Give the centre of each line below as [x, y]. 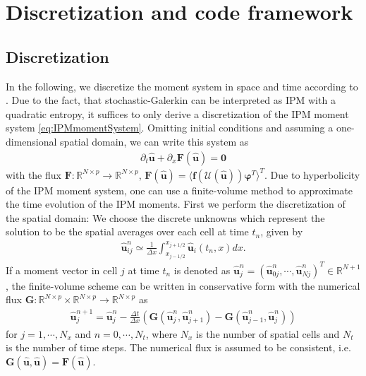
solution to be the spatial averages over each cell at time [127, 231]
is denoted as [202, 270]
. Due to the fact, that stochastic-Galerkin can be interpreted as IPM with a [171, 100]
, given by [282, 231]
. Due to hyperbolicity [312, 174]
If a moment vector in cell [62, 270]
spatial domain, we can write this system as [154, 141]
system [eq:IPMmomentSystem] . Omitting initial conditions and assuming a [170, 128]
